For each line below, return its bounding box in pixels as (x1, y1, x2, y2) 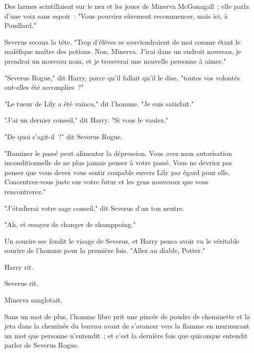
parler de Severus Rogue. (4, 340, 79, 350)
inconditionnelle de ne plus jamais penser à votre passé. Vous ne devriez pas (4, 157, 232, 168)
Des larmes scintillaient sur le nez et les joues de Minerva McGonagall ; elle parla (4, 1, 249, 11)
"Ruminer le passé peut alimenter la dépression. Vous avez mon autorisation (4, 148, 232, 158)
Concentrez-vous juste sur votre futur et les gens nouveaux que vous (4, 176, 209, 187)
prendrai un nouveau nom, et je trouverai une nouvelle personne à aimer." (4, 55, 226, 66)
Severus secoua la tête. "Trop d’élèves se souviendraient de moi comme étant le (4, 36, 241, 47)
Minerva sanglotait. (4, 295, 63, 305)
